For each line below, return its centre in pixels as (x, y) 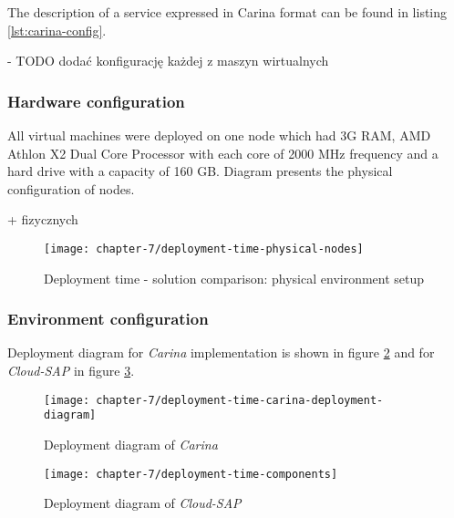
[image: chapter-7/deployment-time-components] (191, 474)
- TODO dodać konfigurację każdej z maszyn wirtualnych (168, 61)
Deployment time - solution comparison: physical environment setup (234, 278)
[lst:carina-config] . (57, 30)
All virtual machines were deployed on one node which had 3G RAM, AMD (219, 135)
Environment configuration (108, 319)
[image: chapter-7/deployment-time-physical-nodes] (204, 249)
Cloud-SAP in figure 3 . (71, 371)
